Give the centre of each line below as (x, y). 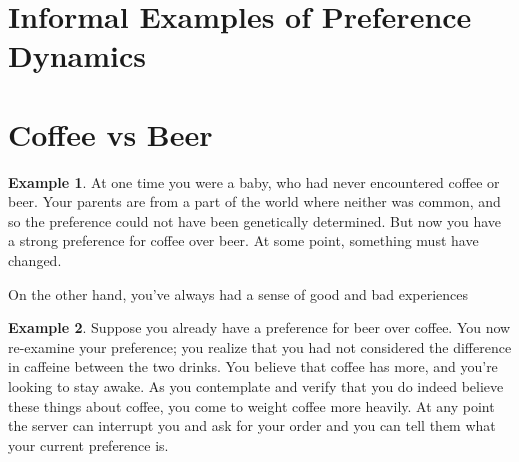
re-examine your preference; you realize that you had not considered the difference (260, 346)
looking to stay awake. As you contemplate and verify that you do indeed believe (256, 386)
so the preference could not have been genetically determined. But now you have (255, 220)
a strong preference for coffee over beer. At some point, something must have (243, 240)
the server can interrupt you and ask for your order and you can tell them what (252, 425)
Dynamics (77, 55)
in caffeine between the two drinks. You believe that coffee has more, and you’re (253, 366)
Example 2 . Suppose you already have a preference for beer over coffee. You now (259, 327)
